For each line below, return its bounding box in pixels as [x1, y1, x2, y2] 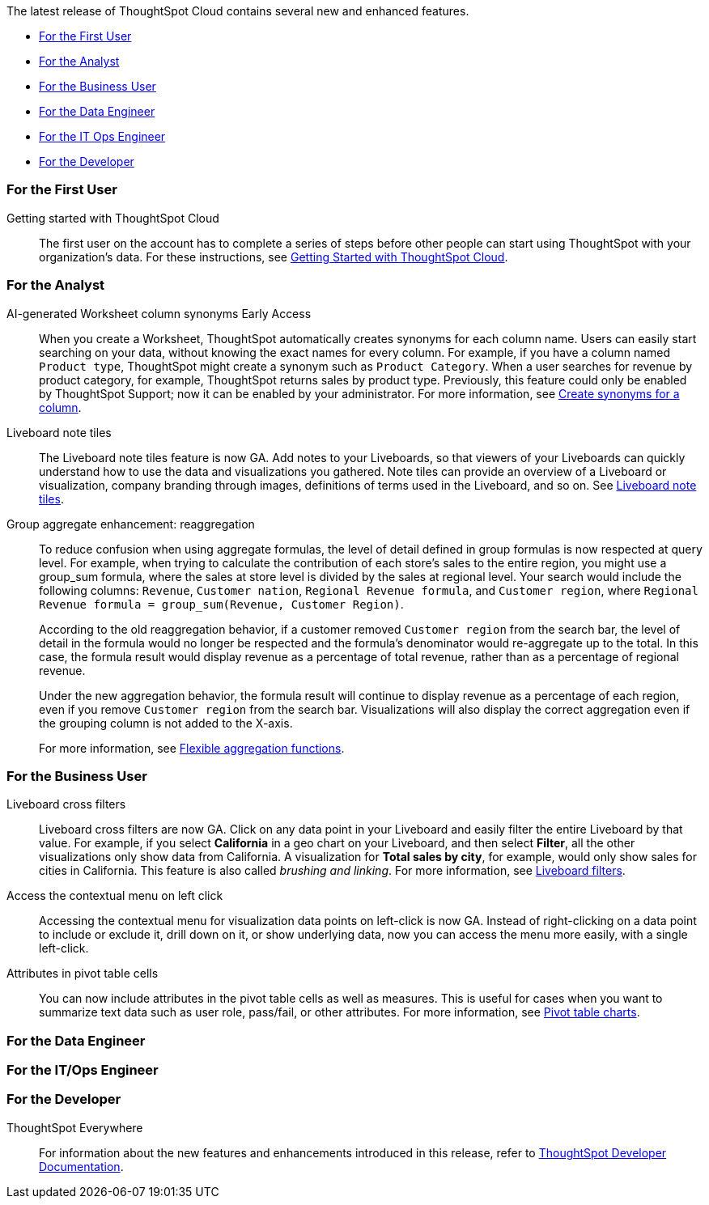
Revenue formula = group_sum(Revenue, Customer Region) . [39, 596, 404, 611]
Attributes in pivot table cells [6, 966, 159, 981]
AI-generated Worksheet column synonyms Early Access [6, 306, 312, 320]
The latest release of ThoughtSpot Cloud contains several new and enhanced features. [6, 4, 469, 18]
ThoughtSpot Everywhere [6, 1120, 143, 1135]
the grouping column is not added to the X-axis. [39, 715, 293, 730]
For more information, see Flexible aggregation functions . [39, 740, 345, 755]
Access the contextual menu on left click [6, 889, 223, 903]
